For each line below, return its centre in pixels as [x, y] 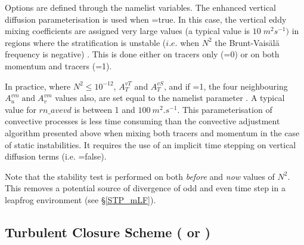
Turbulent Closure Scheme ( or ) [108, 232]
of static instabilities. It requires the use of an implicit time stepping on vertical [151, 144]
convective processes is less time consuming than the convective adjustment [142, 121]
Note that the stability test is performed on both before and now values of [140, 176]
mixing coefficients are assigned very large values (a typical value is [128, 31]
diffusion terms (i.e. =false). [56, 156]
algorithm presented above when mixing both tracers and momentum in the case [152, 132]
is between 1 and [105, 109]
